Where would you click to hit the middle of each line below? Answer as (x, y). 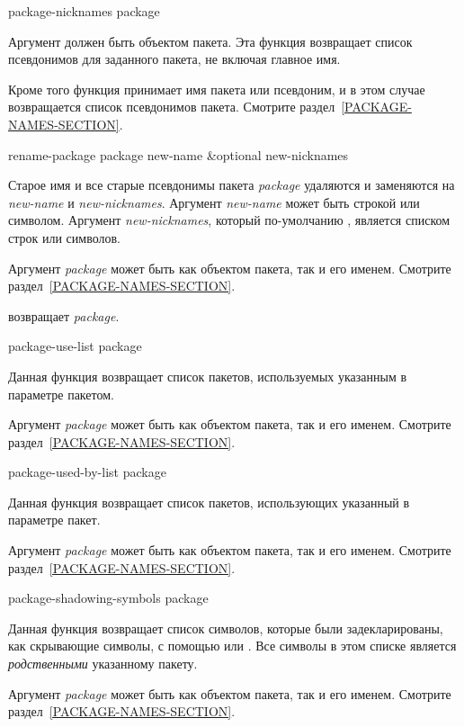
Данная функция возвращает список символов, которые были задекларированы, (226, 628)
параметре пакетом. (61, 394)
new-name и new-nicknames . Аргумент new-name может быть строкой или (214, 202)
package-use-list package (75, 346)
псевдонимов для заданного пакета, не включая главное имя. (174, 59)
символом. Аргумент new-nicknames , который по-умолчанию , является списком (229, 220)
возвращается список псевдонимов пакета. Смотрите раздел (172, 107)
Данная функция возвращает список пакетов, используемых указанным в (208, 376)
